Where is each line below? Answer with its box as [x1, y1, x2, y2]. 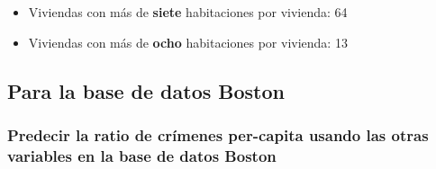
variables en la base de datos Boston [7, 144, 277, 166]
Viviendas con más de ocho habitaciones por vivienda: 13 [28, 32, 348, 51]
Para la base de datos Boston [7, 76, 285, 104]
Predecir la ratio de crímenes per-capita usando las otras [7, 123, 429, 146]
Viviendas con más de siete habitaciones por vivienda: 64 [28, 3, 348, 21]
